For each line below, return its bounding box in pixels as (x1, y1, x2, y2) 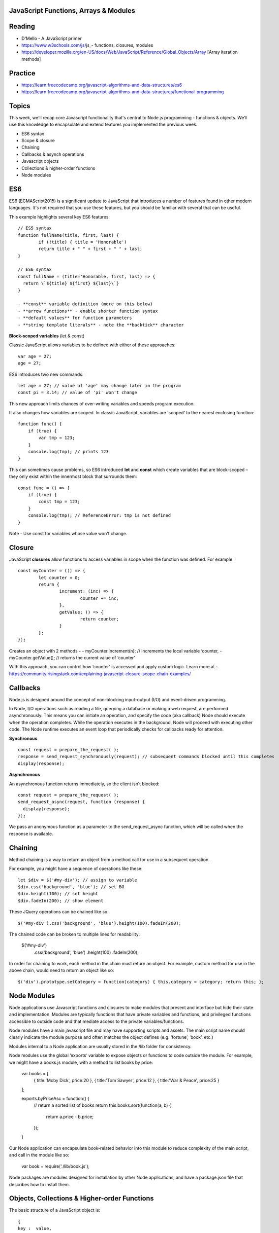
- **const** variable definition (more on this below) (18, 301, 153, 307)
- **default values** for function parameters (18, 315, 132, 321)
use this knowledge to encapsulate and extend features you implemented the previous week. (9, 121, 198, 128)
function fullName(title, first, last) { (18, 232, 119, 238)
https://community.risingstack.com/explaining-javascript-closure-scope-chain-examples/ (9, 671, 191, 677)
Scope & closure (21, 138, 55, 144)
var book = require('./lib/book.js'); (21, 1163, 90, 1169)
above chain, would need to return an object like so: (9, 967, 114, 974)
